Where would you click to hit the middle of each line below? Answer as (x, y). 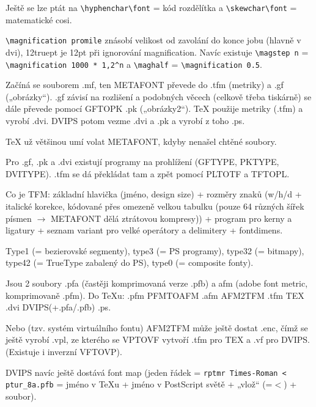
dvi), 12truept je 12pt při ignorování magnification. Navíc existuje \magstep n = (157, 52)
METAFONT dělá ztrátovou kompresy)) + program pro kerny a (171, 218)
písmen (19, 218)
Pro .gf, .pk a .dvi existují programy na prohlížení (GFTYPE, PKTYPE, (142, 162)
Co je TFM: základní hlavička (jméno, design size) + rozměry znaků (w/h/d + (154, 194)
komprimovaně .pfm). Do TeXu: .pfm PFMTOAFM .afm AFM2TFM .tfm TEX (155, 295)
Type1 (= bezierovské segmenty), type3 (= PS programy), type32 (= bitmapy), (155, 250)
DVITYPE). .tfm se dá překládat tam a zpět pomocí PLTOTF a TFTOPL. (148, 173)
